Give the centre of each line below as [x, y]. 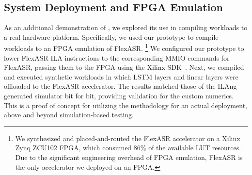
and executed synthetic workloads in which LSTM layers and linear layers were [121, 76]
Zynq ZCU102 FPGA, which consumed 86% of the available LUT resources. [128, 148]
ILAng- [228, 86]
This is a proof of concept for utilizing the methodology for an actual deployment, [126, 105]
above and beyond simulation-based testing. [69, 115]
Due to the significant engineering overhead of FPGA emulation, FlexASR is [129, 157]
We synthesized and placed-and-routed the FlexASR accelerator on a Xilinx [128, 138]
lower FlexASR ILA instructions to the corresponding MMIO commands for [117, 57]
